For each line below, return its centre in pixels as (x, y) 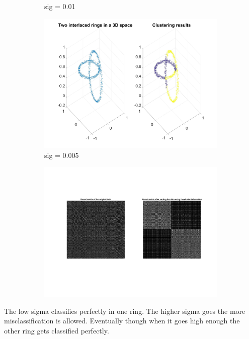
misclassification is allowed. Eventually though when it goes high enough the (122, 321)
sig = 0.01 (60, 6)
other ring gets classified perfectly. (57, 330)
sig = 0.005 (62, 155)
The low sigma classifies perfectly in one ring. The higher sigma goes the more (125, 311)
